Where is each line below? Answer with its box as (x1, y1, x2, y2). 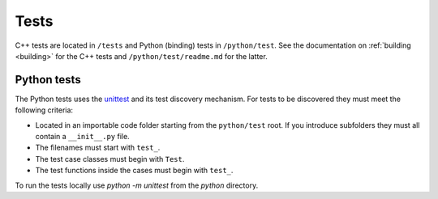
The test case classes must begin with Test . (35, 154, 185, 163)
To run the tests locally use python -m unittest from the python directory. (15, 180, 259, 190)
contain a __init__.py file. (35, 132, 130, 142)
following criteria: (15, 105, 73, 115)
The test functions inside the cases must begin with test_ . (35, 166, 234, 176)
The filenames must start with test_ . (35, 142, 161, 153)
